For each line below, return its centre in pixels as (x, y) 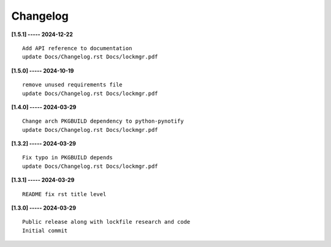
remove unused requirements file (72, 85)
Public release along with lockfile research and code (106, 222)
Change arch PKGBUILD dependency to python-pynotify (103, 121)
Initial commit (45, 230)
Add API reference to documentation (77, 48)
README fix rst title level (64, 194)
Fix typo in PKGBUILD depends (68, 158)
